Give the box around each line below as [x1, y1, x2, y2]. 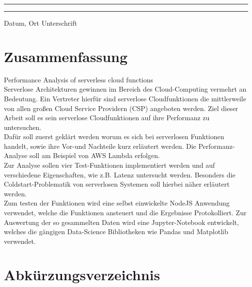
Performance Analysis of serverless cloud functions [4, 74, 154, 84]
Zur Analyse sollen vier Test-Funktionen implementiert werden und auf [4, 160, 215, 170]
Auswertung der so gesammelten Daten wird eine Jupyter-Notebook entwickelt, [4, 217, 239, 227]
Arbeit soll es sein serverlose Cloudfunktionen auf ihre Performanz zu [4, 112, 210, 123]
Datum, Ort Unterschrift [4, 18, 77, 28]
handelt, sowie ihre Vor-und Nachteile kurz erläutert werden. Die [4, 141, 196, 151]
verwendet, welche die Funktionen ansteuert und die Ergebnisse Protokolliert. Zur [4, 207, 247, 218]
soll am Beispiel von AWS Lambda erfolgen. [29, 150, 160, 160]
